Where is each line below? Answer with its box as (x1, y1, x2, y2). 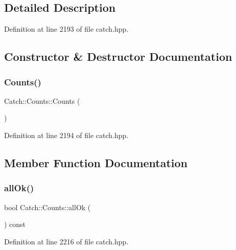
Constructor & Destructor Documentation (4, 49, 232, 64)
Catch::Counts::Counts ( (4, 95, 80, 106)
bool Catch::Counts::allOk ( (4, 201, 91, 212)
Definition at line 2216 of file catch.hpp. (4, 236, 129, 246)
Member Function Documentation (4, 154, 188, 170)
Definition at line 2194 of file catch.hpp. (4, 129, 129, 140)
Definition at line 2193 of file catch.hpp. (4, 24, 129, 34)
